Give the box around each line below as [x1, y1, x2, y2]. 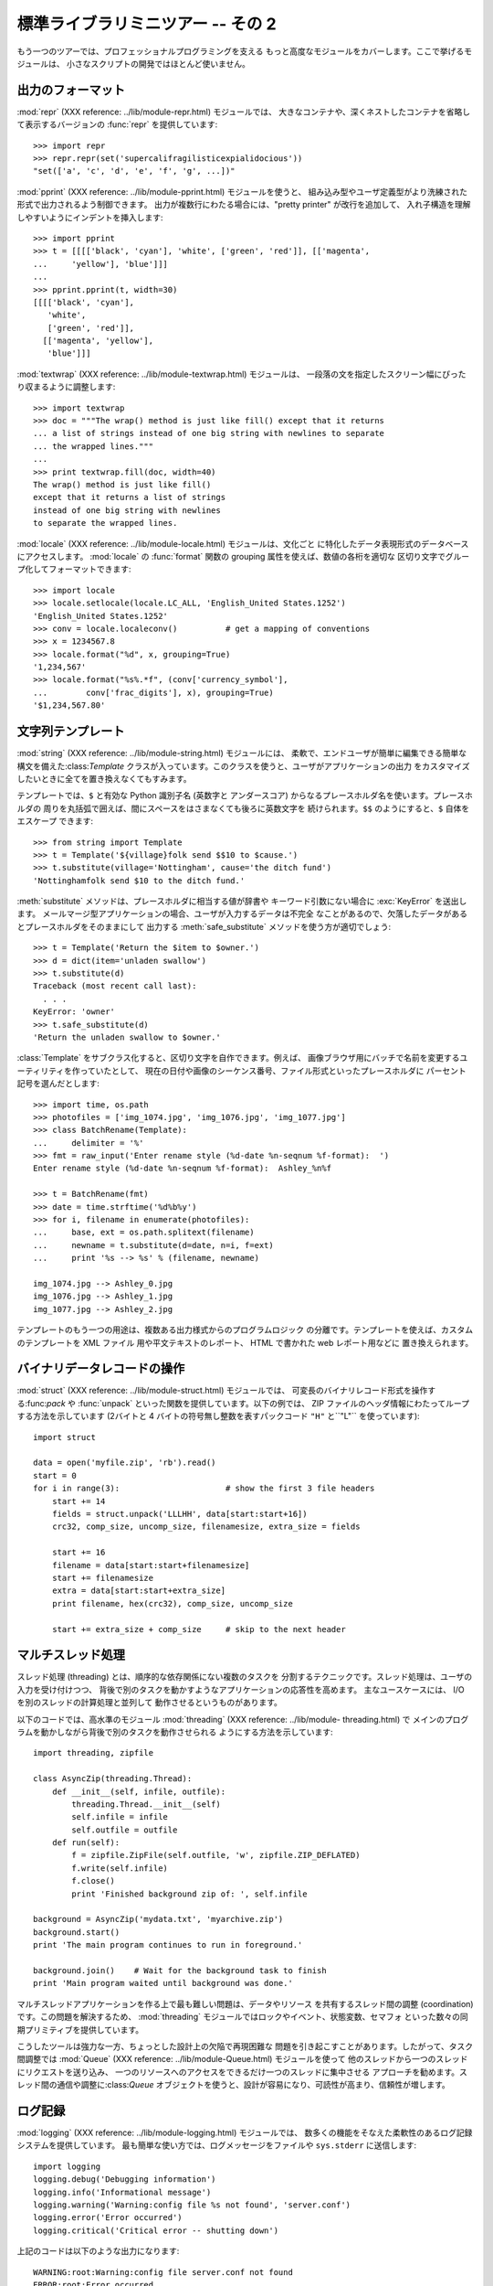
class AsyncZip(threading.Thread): [33, 1774, 193, 1784]
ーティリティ [16, 1065, 65, 1076]
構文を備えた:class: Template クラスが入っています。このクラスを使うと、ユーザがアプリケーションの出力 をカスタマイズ [16, 760, 470, 772]
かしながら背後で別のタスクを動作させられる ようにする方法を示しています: [48, 1726, 333, 1737]
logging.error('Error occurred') [33, 2213, 183, 2223]
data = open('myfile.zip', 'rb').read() [33, 1458, 216, 1468]
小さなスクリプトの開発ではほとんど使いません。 [66, 58, 251, 69]
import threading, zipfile [33, 1747, 154, 1758]
